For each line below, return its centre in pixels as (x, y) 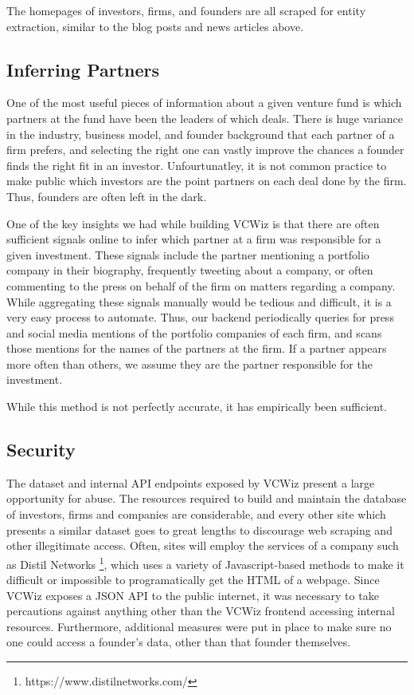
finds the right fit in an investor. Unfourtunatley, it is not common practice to (197, 165)
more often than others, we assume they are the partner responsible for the (189, 363)
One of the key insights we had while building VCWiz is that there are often (193, 223)
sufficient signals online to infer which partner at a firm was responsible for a (194, 239)
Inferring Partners (83, 69)
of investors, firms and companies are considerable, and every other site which (196, 514)
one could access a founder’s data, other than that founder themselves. (179, 642)
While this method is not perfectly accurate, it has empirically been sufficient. (197, 407)
